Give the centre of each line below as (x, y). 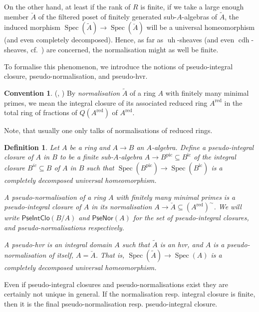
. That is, (110, 255)
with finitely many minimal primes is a (176, 197)
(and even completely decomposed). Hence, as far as (84, 40)
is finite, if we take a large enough (192, 6)
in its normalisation (122, 207)
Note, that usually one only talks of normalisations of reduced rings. (108, 130)
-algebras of (200, 16)
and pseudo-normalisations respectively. (64, 227)
